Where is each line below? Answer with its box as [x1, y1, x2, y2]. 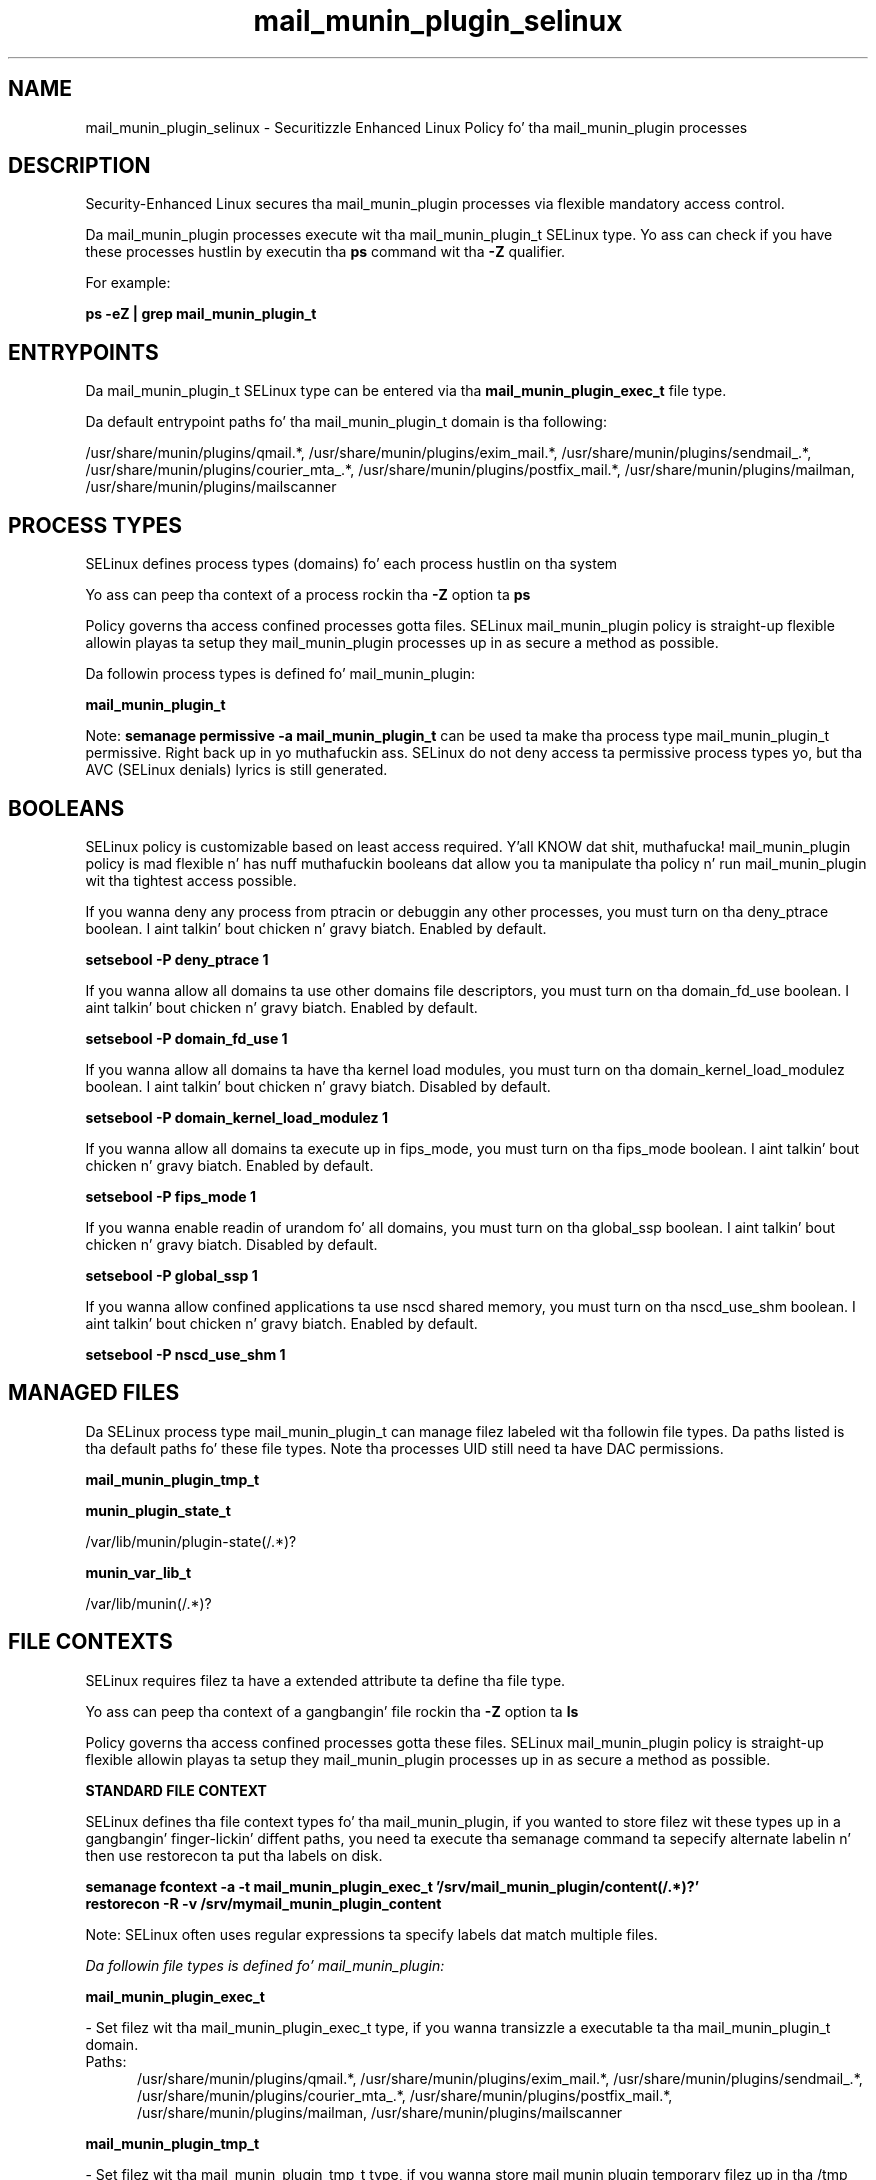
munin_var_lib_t [85, 1563, 192, 1581]
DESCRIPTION [8, 153, 151, 179]
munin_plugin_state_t [85, 1501, 231, 1519]
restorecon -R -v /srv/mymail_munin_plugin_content [85, 1894, 442, 1912]
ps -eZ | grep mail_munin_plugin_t [85, 305, 317, 323]
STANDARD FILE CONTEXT [85, 1781, 267, 1799]
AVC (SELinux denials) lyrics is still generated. [85, 761, 388, 779]
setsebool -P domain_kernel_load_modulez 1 [85, 1108, 388, 1126]
